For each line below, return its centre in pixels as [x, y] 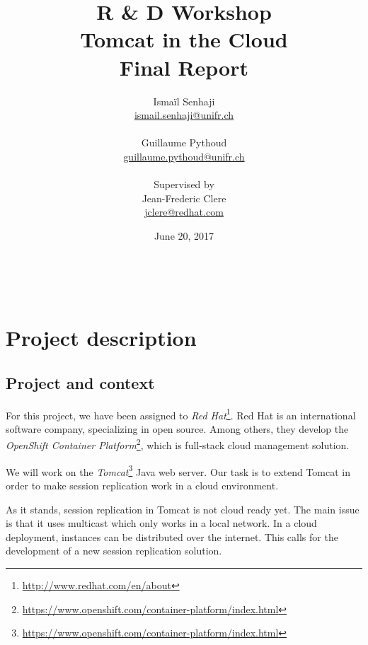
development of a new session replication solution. [114, 551]
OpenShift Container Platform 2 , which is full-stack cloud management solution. [178, 444]
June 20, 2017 [184, 235]
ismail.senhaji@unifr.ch [184, 115]
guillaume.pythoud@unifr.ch [184, 156]
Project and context [80, 382]
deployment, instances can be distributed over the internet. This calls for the [172, 536]
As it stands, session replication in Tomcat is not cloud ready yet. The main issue [183, 509]
